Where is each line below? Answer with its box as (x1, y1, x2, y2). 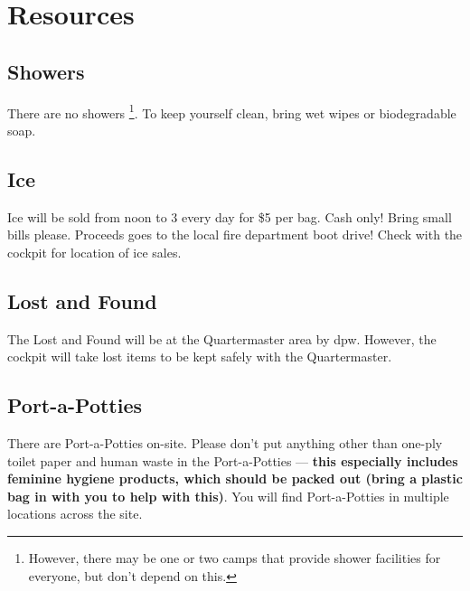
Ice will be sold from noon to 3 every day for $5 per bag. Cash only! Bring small (7, 207, 452, 226)
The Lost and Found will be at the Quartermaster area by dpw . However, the (7, 329, 437, 348)
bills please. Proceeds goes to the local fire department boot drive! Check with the (7, 225, 463, 244)
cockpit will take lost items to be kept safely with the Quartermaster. (7, 347, 392, 366)
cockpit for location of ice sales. (7, 242, 182, 261)
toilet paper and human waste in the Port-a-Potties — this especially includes (7, 451, 458, 470)
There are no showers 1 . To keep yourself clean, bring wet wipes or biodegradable (7, 100, 456, 122)
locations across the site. (7, 504, 143, 523)
